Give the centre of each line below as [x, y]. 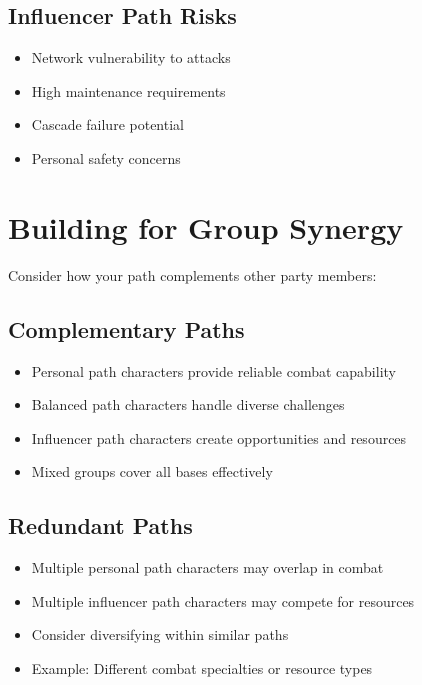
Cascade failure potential [107, 124]
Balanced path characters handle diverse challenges [188, 404]
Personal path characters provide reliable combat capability [213, 370]
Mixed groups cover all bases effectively [152, 471]
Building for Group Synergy [206, 226]
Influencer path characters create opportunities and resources [219, 437]
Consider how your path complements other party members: [192, 274]
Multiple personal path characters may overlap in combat [207, 567]
